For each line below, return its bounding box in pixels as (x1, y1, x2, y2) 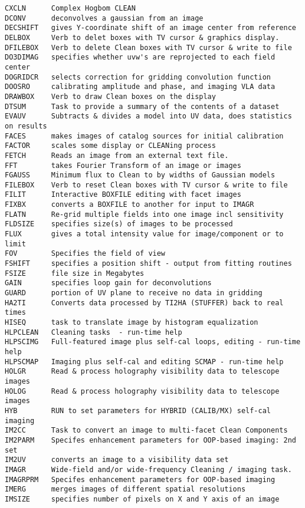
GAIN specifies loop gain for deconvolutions (5, 279, 212, 288)
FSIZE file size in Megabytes (5, 269, 145, 278)
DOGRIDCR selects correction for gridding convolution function (5, 72, 271, 81)
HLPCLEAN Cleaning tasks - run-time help (5, 328, 182, 337)
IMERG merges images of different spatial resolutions (5, 485, 246, 494)
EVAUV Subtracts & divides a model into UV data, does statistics (5, 112, 292, 121)
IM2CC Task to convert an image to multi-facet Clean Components (5, 426, 288, 435)
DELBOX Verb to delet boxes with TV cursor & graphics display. (5, 33, 280, 42)
